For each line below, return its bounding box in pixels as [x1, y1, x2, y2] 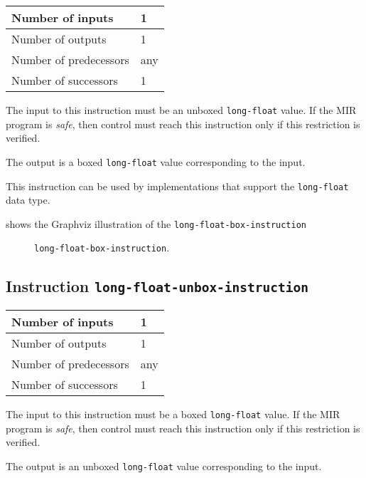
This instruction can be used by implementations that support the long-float [6, 178, 349, 193]
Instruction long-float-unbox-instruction [6, 275, 309, 297]
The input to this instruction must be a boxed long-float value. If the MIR [6, 406, 340, 421]
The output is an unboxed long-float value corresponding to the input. [6, 458, 322, 473]
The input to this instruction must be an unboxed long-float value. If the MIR [6, 103, 357, 117]
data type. [6, 192, 50, 207]
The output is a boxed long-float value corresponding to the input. [6, 154, 306, 169]
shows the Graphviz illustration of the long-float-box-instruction [6, 216, 307, 231]
